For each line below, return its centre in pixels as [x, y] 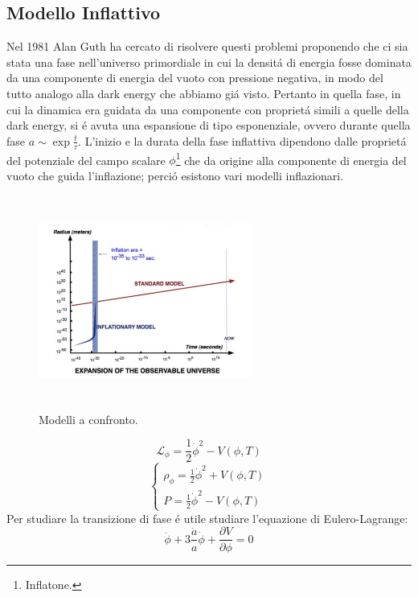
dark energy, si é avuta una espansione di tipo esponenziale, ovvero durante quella [209, 125]
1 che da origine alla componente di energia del [291, 159]
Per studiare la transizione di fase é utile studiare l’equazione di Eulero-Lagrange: [207, 518]
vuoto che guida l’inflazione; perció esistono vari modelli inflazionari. [175, 175]
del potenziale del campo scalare [86, 160]
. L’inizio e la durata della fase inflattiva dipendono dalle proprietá [242, 140]
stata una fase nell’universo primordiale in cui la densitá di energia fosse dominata [209, 62]
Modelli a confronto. [88, 419]
